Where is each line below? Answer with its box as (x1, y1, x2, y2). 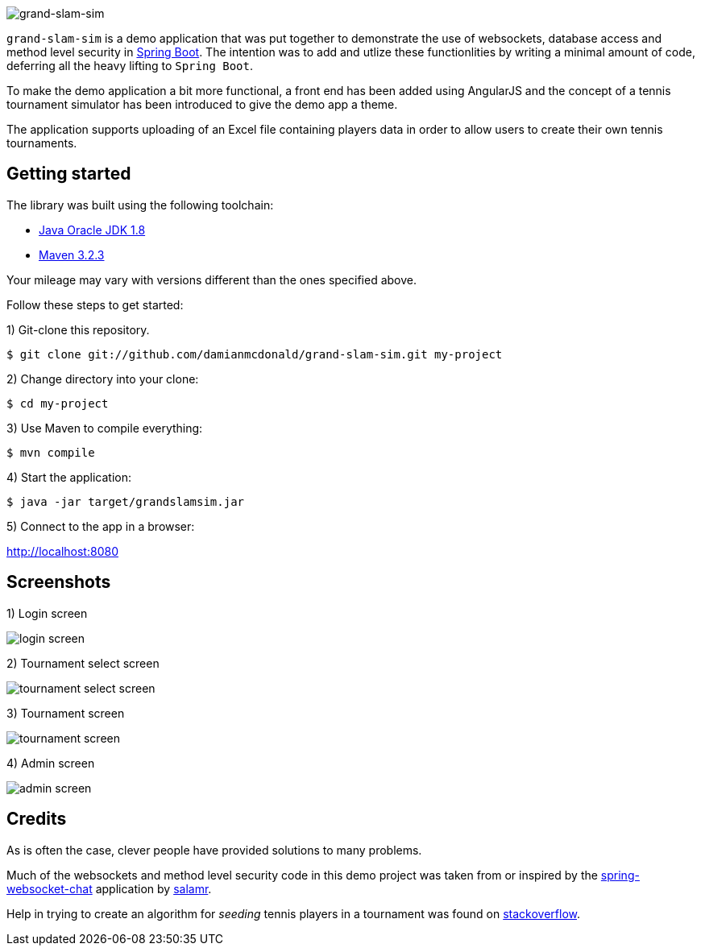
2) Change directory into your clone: (6, 371, 199, 386)
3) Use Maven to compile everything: (6, 420, 203, 435)
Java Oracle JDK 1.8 (39, 222, 146, 237)
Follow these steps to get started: (6, 297, 184, 312)
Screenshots (6, 572, 111, 593)
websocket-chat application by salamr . (6, 881, 212, 896)
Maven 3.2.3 (39, 247, 105, 262)
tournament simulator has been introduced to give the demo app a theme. (6, 97, 398, 111)
